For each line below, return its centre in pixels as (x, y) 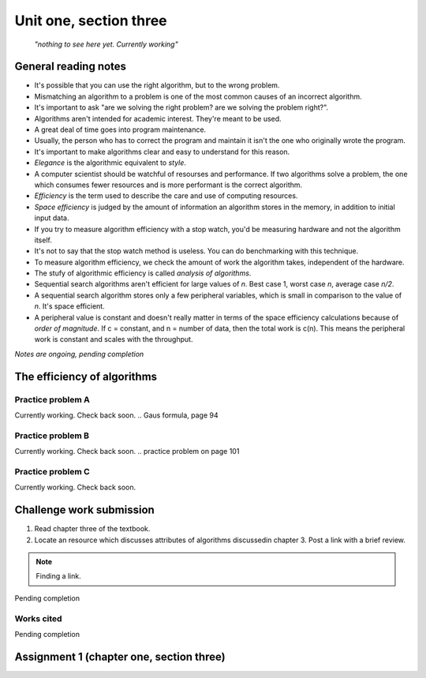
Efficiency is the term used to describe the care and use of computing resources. (166, 196)
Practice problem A (52, 399)
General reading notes (70, 67)
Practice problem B (52, 436)
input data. (52, 218)
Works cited (38, 618)
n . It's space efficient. (70, 306)
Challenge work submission (85, 510)
